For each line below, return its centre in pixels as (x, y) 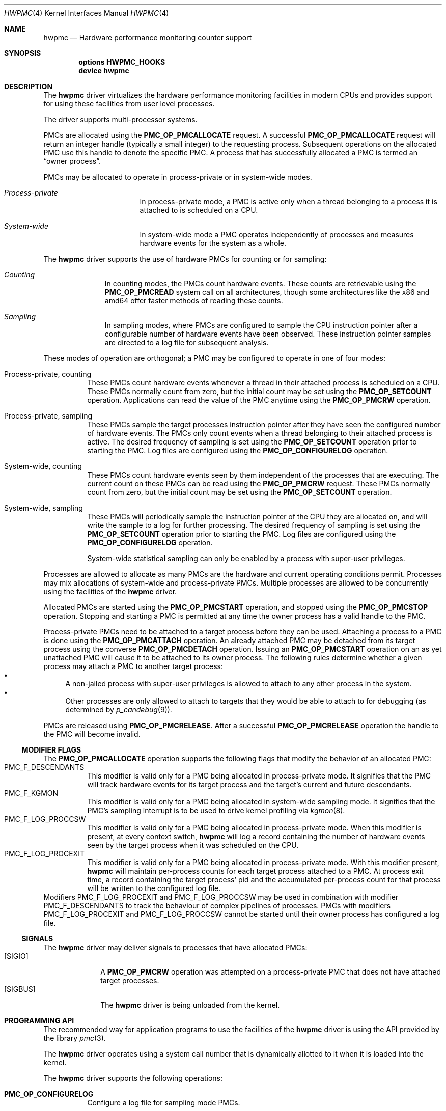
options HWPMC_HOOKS (122, 62)
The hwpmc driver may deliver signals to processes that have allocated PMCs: (175, 947)
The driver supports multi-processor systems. (120, 119)
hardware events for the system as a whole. (213, 243)
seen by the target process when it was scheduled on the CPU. (193, 845)
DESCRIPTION (29, 86)
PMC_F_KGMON (31, 793)
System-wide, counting (43, 466)
